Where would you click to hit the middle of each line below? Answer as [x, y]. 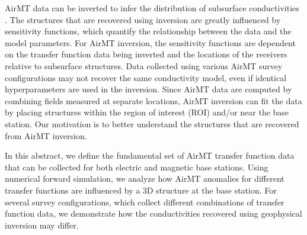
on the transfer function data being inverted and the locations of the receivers [146, 54]
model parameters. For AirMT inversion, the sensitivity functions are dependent [150, 42]
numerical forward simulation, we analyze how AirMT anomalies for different [145, 178]
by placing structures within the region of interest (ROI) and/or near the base [147, 112]
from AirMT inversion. [46, 135]
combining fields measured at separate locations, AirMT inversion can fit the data [153, 100]
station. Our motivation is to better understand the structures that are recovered [152, 123]
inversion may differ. [42, 225]
